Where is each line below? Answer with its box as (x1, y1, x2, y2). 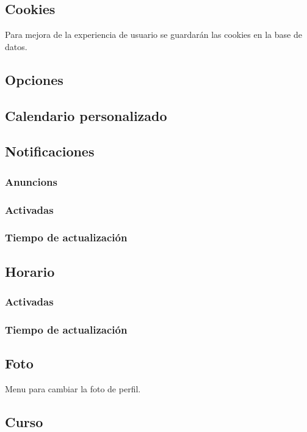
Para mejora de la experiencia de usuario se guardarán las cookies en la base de (5, 28, 302, 41)
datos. (5, 40, 27, 53)
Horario (5, 262, 55, 280)
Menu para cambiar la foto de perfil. (5, 382, 141, 395)
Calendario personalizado (5, 106, 167, 125)
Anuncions (5, 174, 57, 189)
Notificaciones (5, 142, 95, 161)
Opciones (5, 70, 63, 89)
